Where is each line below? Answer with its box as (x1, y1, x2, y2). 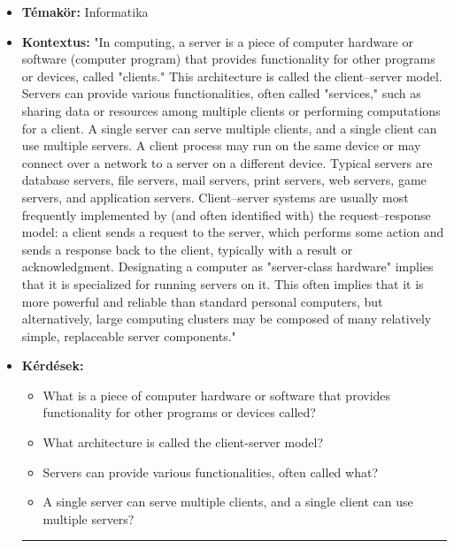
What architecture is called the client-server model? (42, 433, 324, 452)
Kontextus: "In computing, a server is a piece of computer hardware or (21, 32, 413, 50)
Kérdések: (21, 356, 84, 375)
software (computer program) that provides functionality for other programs (21, 49, 435, 68)
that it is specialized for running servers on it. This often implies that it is (21, 274, 424, 293)
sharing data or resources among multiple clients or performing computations (21, 101, 441, 119)
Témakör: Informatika (21, 3, 149, 20)
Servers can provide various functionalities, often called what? (42, 462, 378, 481)
